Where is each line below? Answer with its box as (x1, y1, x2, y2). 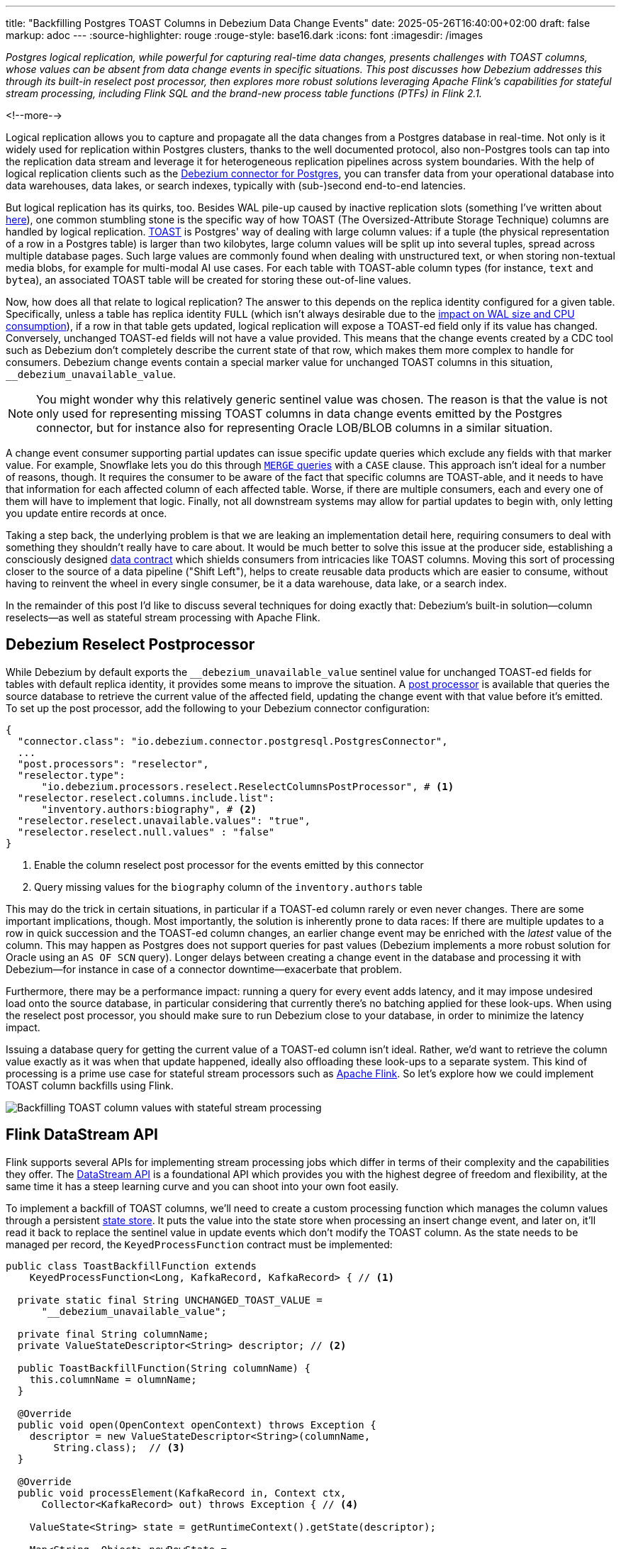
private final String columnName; (17, 1328, 209, 1340)
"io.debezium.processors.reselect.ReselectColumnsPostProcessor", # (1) (41, 780, 454, 792)
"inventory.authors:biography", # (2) (41, 803, 257, 815)
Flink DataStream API (6, 1126, 158, 1144)
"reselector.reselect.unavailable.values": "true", (17, 814, 310, 826)
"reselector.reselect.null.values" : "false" (17, 826, 275, 838)
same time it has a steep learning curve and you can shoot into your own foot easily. (6, 1179, 399, 1192)
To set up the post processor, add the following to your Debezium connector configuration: (6, 701, 430, 714)
